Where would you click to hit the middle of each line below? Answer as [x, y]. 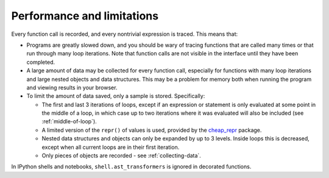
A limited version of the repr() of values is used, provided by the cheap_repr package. [152, 130]
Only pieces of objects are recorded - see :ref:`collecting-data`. [121, 156]
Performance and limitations [85, 16]
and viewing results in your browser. [72, 87]
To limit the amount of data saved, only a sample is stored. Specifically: [116, 96]
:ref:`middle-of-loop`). [69, 122]
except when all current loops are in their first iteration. [111, 147]
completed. [41, 62]
